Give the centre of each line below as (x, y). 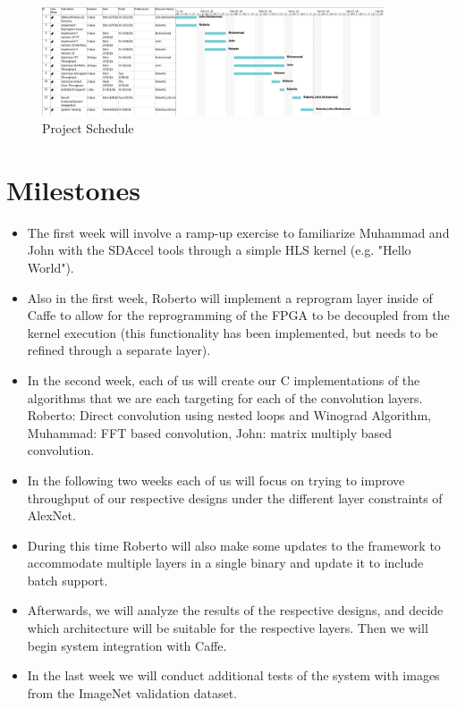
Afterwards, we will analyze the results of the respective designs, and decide (235, 610)
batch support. (68, 580)
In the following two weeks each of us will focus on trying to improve (216, 480)
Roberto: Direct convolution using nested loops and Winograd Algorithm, (229, 415)
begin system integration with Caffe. (127, 645)
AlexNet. (51, 515)
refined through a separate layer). (119, 350)
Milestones (73, 189)
